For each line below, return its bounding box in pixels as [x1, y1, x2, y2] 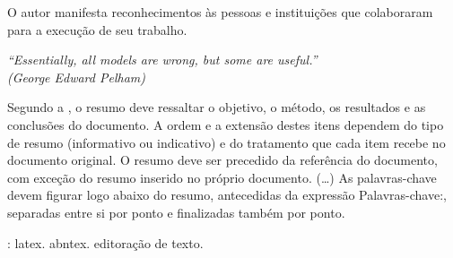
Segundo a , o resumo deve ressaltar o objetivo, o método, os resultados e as [7, 98, 426, 116]
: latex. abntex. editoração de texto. [7, 233, 204, 252]
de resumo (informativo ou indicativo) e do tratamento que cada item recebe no [7, 133, 446, 151]
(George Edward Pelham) [7, 67, 145, 86]
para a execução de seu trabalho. [7, 20, 187, 39]
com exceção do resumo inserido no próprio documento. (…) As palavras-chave [7, 168, 437, 186]
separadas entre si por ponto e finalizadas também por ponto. [7, 202, 345, 221]
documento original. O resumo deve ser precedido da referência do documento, [7, 150, 438, 169]
